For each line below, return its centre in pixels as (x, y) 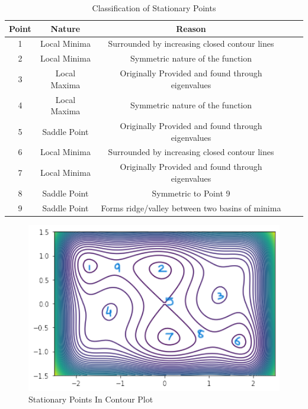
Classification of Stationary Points (154, 8)
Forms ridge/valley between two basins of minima (191, 207)
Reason (191, 28)
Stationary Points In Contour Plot (91, 399)
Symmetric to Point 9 (191, 193)
